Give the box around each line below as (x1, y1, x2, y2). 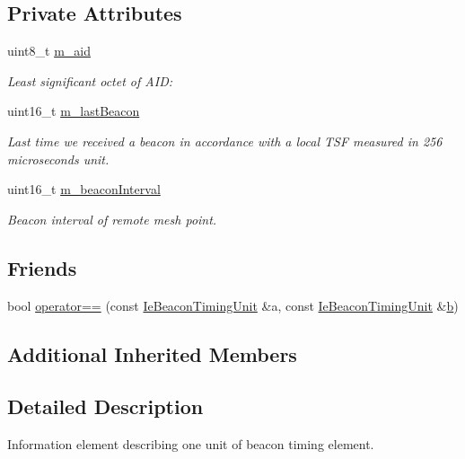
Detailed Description (7, 393, 204, 420)
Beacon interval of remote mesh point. (7, 209, 217, 228)
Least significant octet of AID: (7, 71, 173, 90)
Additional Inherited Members (7, 340, 297, 367)
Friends (7, 253, 77, 281)
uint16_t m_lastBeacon (7, 102, 140, 120)
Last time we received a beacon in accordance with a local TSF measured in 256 (7, 131, 443, 150)
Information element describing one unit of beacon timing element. (7, 435, 374, 454)
